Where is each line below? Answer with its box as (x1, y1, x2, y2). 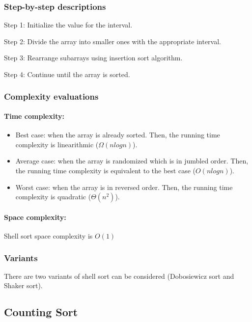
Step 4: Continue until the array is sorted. (4, 69, 130, 79)
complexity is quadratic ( (15, 191, 91, 202)
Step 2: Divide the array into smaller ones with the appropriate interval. (4, 36, 221, 46)
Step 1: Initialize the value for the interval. (4, 20, 133, 30)
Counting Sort (4, 304, 78, 320)
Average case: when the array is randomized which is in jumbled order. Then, (15, 156, 249, 166)
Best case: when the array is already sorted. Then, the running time (15, 130, 220, 140)
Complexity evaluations (4, 90, 99, 102)
